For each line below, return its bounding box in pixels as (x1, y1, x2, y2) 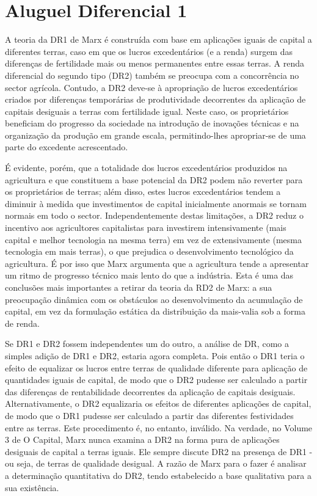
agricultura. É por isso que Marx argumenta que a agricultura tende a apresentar (5, 257, 309, 269)
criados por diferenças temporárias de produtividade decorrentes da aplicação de (5, 93, 306, 106)
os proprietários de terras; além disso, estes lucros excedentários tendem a (5, 185, 281, 198)
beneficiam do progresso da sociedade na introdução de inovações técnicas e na (5, 117, 299, 129)
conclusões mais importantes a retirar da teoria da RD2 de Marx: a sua (5, 281, 272, 293)
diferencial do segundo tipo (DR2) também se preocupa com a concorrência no (5, 68, 299, 81)
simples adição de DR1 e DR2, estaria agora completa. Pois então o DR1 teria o (5, 349, 305, 362)
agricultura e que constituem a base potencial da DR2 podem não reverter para (5, 173, 303, 186)
